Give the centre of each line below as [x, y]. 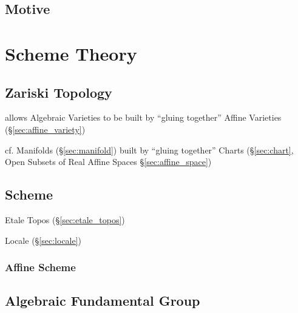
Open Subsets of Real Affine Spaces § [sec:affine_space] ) [108, 162]
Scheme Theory [71, 53]
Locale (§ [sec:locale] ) [43, 240]
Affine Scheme [40, 267]
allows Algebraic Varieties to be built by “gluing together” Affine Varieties [143, 117]
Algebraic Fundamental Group [103, 301]
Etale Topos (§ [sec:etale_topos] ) [65, 219]
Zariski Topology [59, 92]
